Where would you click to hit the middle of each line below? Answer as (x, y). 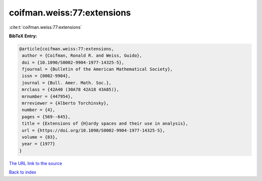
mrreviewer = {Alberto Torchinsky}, (65, 103)
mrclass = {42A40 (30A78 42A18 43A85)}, (71, 90)
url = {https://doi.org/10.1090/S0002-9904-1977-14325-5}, (94, 130)
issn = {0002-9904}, (46, 76)
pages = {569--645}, (46, 117)
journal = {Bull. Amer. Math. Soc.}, (67, 83)
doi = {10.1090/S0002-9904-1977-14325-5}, (73, 62)
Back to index (23, 172)
